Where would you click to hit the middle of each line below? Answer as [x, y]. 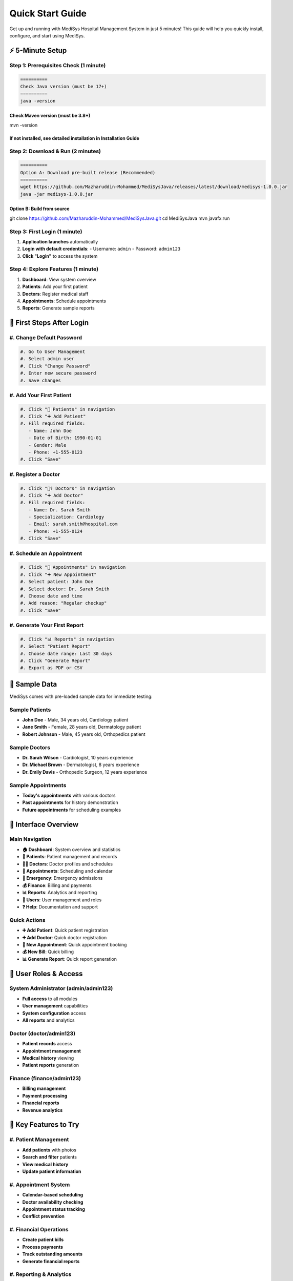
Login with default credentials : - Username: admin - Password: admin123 [101, 249]
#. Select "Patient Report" [55, 646]
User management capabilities [55, 1006]
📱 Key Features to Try [44, 1125]
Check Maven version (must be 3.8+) [50, 116]
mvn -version [24, 125]
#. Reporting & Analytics [40, 1274]
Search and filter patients [49, 1157]
